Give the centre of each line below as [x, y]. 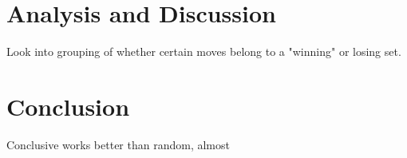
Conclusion [68, 106]
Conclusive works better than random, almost [118, 144]
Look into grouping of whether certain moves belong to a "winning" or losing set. [204, 51]
